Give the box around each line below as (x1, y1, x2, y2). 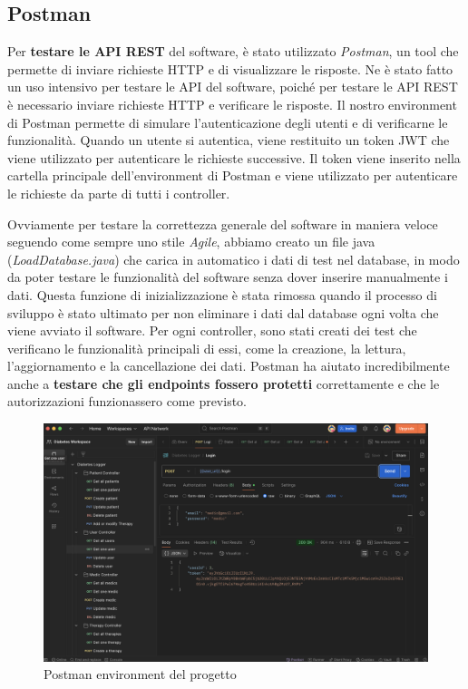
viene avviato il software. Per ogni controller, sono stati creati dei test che (7, 321, 417, 340)
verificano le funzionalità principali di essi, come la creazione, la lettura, (7, 338, 406, 357)
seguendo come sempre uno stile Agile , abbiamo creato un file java (7, 232, 375, 251)
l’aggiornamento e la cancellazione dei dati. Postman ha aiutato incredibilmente (7, 356, 450, 375)
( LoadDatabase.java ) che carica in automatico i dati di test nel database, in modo (7, 249, 460, 268)
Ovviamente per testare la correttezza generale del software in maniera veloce (7, 214, 438, 233)
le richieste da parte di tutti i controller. (7, 183, 230, 202)
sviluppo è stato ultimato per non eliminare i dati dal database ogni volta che (7, 303, 439, 322)
